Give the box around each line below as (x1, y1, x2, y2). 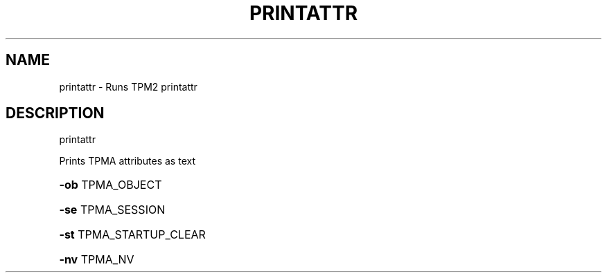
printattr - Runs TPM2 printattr (59, 80, 197, 93)
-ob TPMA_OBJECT (59, 178, 162, 192)
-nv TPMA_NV (59, 252, 134, 267)
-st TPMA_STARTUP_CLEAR (59, 228, 206, 242)
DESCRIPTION (6, 104, 105, 122)
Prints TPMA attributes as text (59, 155, 195, 167)
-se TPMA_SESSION (59, 203, 166, 217)
